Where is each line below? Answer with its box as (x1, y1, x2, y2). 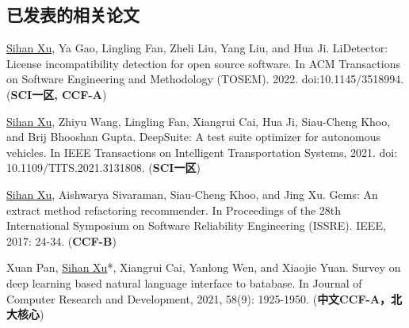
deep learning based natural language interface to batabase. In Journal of (6, 274, 362, 291)
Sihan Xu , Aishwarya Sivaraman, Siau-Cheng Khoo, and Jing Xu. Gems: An (6, 185, 378, 202)
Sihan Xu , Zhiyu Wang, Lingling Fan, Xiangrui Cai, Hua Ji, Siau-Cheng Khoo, (6, 113, 391, 129)
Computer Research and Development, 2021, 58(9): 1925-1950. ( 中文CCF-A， (6, 290, 392, 307)
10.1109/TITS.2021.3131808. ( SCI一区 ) (6, 159, 201, 176)
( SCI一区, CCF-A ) (6, 86, 107, 102)
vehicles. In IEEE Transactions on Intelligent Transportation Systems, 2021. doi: (6, 143, 398, 160)
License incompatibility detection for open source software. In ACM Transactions (6, 55, 400, 71)
